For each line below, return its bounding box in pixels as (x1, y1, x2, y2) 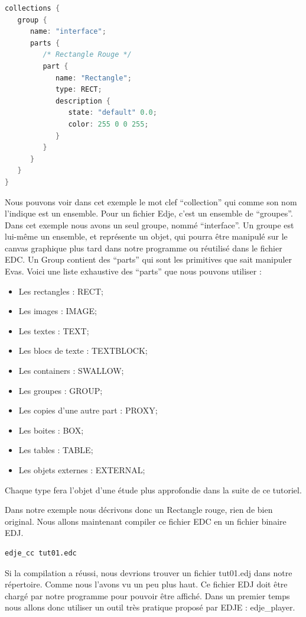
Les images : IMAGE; (18, 305, 97, 317)
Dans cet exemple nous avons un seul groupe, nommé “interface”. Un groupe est (5, 218, 294, 231)
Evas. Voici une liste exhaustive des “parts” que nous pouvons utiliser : (5, 265, 262, 277)
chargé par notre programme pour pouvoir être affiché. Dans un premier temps (5, 589, 290, 602)
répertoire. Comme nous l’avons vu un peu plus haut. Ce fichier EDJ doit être (5, 578, 288, 590)
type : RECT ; (55, 85, 102, 94)
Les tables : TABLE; (18, 444, 93, 456)
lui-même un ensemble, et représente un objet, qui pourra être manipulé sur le (5, 230, 288, 243)
